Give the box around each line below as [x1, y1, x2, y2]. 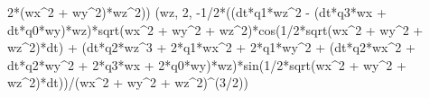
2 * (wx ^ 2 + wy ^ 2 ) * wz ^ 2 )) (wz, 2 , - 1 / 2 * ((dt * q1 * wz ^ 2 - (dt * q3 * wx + [7, 3, 387, 21]
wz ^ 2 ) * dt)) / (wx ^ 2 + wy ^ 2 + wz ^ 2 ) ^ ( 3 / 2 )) [7, 73, 248, 92]
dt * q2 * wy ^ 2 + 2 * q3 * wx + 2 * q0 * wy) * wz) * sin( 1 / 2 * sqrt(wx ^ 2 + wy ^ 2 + [7, 55, 407, 74]
